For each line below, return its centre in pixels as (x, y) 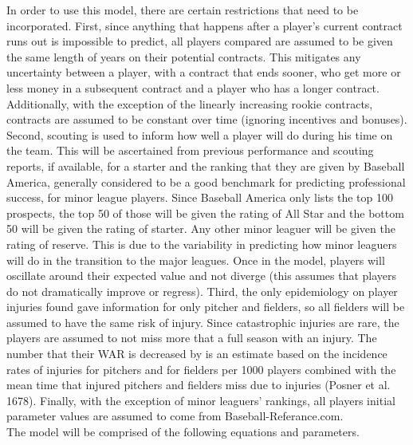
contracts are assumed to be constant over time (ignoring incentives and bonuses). (207, 119)
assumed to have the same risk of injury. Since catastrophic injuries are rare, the (203, 322)
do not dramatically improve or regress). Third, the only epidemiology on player (202, 291)
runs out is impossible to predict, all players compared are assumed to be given (200, 41)
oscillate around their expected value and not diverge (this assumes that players (202, 276)
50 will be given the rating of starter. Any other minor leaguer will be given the (201, 228)
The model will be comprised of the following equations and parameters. (183, 432)
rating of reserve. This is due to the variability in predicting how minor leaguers (202, 244)
